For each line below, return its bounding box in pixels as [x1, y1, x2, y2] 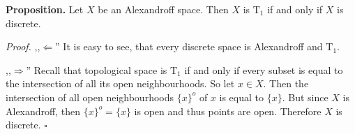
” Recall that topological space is [26, 62, 167, 77]
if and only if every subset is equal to [184, 62, 343, 77]
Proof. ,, [6, 39, 40, 54]
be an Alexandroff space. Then [98, 2, 229, 16]
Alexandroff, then [6, 103, 81, 118]
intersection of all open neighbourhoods [6, 89, 174, 104]
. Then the [263, 76, 309, 91]
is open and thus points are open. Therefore [134, 103, 322, 118]
